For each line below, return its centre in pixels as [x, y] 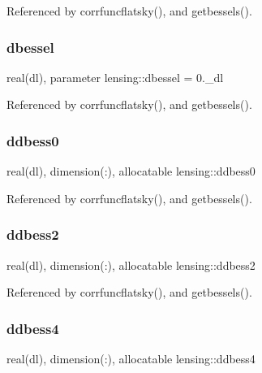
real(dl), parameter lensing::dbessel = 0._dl [115, 77]
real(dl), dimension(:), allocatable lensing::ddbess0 [131, 171]
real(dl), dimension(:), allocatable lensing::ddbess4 [131, 359]
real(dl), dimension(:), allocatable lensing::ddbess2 [131, 265]
